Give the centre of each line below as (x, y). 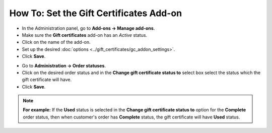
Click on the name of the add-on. (56, 42)
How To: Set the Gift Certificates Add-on (96, 13)
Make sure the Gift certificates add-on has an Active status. (85, 35)
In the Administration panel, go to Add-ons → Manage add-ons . (88, 28)
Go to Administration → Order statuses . (64, 65)
